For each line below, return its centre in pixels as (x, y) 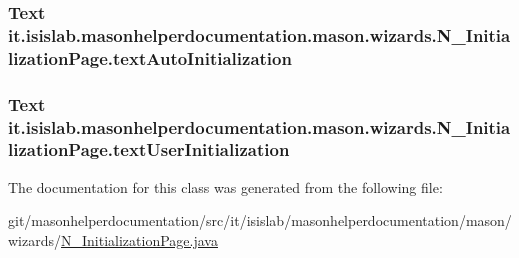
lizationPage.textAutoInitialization (150, 57)
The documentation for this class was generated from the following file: (225, 186)
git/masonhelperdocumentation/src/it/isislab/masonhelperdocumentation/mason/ (260, 220)
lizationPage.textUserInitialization (149, 149)
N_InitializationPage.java (139, 239)
